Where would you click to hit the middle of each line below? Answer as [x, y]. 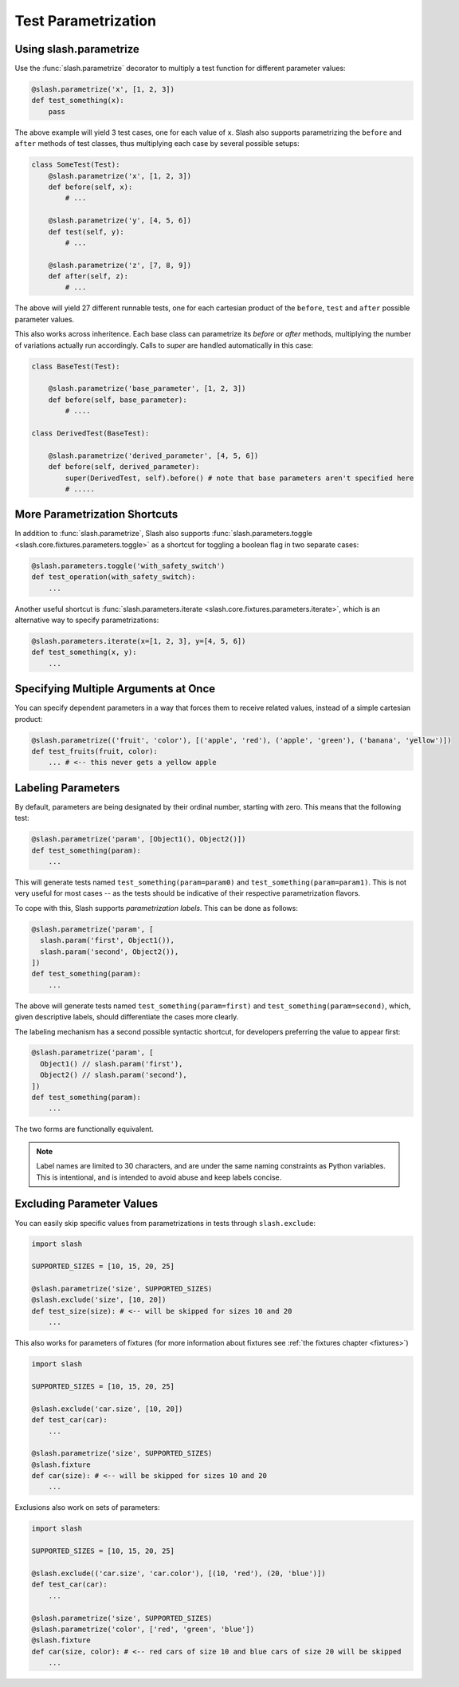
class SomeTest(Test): [76, 165]
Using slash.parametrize [77, 49]
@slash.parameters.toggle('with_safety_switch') [128, 566]
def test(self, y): [86, 232]
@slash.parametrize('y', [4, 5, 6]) [120, 221]
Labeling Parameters [67, 788]
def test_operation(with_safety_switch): [114, 577]
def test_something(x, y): [84, 652]
